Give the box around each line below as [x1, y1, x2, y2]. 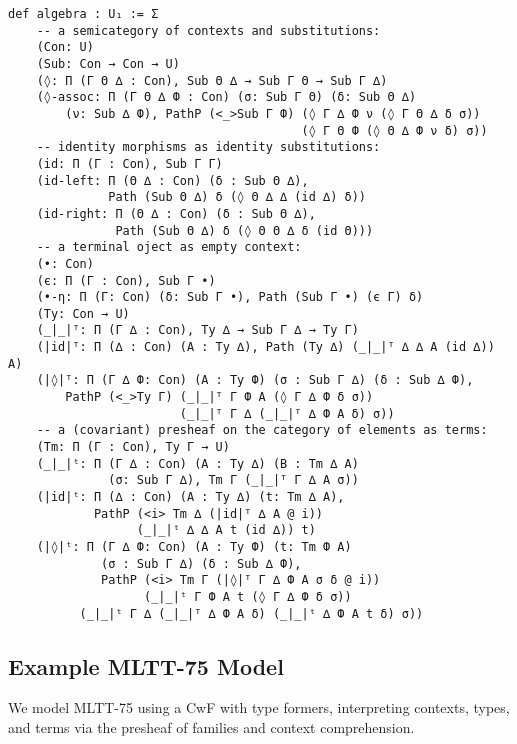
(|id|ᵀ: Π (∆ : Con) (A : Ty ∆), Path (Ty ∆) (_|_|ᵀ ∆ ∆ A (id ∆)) [36, 340, 495, 355]
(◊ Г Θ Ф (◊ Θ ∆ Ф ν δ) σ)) [301, 123, 488, 138]
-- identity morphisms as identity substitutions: [36, 140, 381, 155]
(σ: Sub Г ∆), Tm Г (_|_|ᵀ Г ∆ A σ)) [108, 473, 359, 488]
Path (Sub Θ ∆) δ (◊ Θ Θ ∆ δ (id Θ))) [115, 223, 374, 238]
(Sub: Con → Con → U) [36, 56, 180, 71]
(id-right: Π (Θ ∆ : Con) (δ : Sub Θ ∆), [36, 206, 316, 221]
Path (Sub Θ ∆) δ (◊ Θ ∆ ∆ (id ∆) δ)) [108, 190, 366, 205]
